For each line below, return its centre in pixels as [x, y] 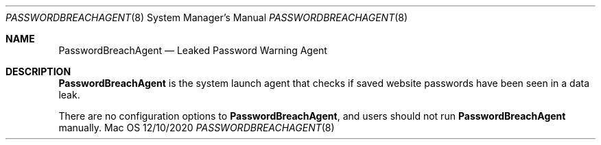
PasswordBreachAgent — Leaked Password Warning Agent [193, 50]
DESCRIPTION [38, 71]
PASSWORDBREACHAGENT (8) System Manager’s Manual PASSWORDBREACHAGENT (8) [207, 17]
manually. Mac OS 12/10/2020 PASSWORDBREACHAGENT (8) [197, 128]
